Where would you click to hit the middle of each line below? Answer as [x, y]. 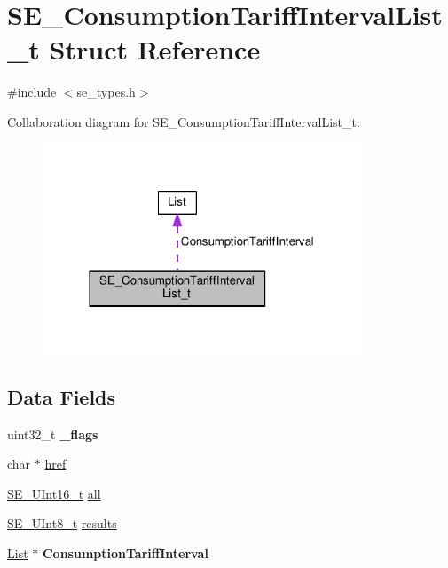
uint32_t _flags [53, 434]
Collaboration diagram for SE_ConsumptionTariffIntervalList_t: [184, 121]
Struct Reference [155, 49]
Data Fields [62, 396]
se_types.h [106, 92]
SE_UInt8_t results [62, 523]
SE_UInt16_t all [54, 493]
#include [32, 92]
